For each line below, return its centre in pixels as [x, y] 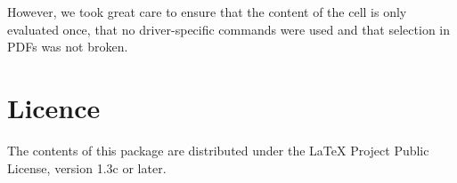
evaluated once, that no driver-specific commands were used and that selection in [228, 29]
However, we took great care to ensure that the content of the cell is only [207, 12]
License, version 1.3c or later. [87, 167]
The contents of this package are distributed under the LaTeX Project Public [218, 150]
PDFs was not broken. [68, 47]
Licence [54, 107]
